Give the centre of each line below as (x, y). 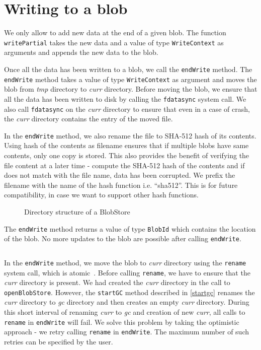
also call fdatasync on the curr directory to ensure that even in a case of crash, (127, 109)
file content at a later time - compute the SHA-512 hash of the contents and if (124, 165)
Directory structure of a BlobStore (77, 212)
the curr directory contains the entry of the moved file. (89, 119)
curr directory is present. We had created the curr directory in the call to (117, 282)
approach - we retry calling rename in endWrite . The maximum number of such (127, 332)
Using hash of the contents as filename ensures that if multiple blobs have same (126, 145)
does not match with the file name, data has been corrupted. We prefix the (120, 175)
